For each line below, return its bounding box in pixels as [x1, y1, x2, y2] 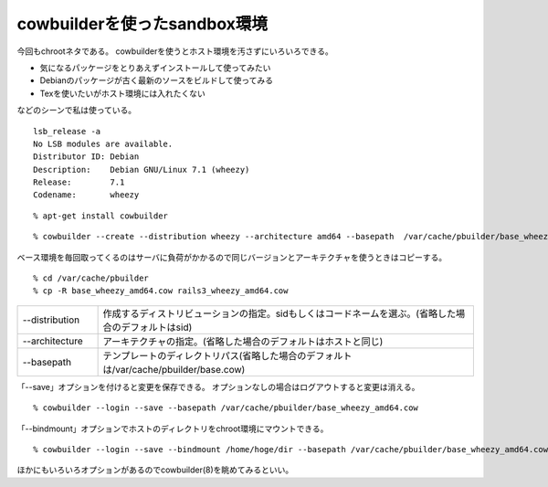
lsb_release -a [33, 126, 101, 136]
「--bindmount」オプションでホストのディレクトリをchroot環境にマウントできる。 [16, 423, 329, 434]
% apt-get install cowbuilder [33, 210, 169, 221]
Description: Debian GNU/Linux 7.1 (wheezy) [33, 164, 250, 175]
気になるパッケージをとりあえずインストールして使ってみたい [39, 62, 271, 73]
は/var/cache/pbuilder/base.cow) [102, 363, 246, 376]
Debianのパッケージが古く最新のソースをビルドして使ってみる [39, 75, 274, 86]
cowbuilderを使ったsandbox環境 [16, 14, 269, 34]
